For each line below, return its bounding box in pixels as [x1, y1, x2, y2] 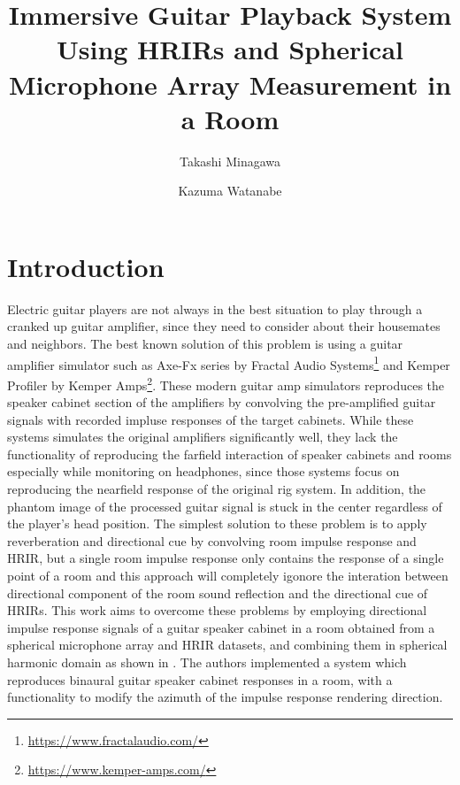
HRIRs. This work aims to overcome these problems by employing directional [7, 601, 427, 620]
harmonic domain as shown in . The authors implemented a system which [7, 653, 407, 671]
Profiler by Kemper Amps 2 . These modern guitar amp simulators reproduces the [7, 373, 445, 394]
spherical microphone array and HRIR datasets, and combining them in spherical [7, 635, 448, 654]
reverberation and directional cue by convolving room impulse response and [7, 531, 417, 550]
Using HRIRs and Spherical [56, 31, 403, 67]
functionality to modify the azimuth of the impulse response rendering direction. [7, 688, 443, 706]
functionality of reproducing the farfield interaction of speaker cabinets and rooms [7, 444, 452, 463]
